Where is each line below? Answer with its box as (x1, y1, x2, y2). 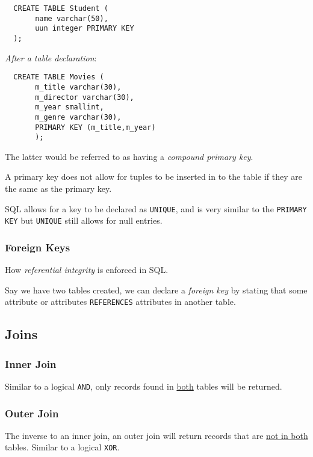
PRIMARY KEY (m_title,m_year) (35, 123, 156, 132)
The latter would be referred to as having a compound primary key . (5, 150, 253, 162)
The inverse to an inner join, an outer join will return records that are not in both (5, 429, 308, 441)
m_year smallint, (35, 103, 104, 112)
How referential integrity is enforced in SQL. (5, 263, 169, 276)
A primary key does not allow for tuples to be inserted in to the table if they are (5, 170, 302, 183)
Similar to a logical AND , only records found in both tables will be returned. (5, 379, 282, 392)
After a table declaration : (5, 51, 97, 64)
